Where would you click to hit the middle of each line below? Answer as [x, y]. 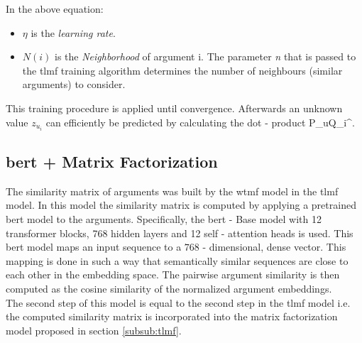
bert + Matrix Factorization [112, 162]
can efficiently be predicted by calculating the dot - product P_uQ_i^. [200, 122]
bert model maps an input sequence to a [94, 247]
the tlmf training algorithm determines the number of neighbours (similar [182, 70]
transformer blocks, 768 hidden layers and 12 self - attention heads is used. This [180, 233]
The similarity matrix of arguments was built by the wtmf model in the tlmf [172, 191]
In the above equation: [55, 9]
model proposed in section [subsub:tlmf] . [94, 330]
